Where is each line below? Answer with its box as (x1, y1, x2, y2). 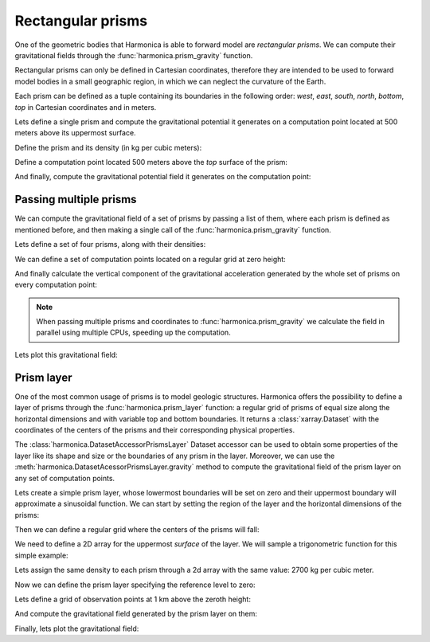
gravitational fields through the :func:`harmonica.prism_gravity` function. (14, 50, 253, 60)
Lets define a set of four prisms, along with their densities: (14, 240, 206, 249)
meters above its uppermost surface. (14, 128, 136, 138)
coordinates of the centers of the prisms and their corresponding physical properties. (14, 425, 295, 434)
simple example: (14, 550, 68, 560)
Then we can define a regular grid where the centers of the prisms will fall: (14, 525, 260, 534)
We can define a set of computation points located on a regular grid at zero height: (14, 254, 286, 264)
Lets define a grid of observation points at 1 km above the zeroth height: (14, 594, 251, 605)
